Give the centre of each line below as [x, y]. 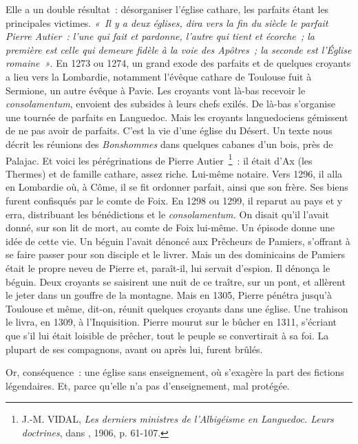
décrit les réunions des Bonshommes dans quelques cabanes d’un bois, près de [169, 144]
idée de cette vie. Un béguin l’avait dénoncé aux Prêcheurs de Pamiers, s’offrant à [178, 241]
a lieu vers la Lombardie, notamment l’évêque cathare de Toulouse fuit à [159, 76]
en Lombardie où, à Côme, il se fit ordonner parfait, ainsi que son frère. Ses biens [177, 187]
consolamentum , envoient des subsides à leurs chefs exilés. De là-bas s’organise [170, 104]
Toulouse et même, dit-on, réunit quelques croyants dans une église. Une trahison [177, 308]
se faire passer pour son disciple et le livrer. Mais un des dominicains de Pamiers [176, 254]
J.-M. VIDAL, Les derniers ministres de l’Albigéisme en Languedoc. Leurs [178, 419]
